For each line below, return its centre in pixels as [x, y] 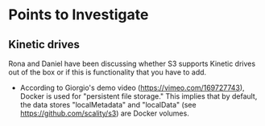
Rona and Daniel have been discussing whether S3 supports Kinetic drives [132, 63]
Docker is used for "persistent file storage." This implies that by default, [139, 96]
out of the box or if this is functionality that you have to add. [108, 72]
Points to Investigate [79, 15]
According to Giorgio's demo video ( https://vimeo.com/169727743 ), [132, 87]
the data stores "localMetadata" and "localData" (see [108, 105]
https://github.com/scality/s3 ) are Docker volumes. [104, 113]
